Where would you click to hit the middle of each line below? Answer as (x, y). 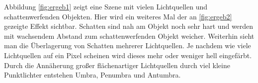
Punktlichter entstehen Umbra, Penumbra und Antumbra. (92, 75)
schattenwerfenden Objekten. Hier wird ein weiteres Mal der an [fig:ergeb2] (118, 16)
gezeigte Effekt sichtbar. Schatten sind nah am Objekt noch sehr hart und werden (129, 26)
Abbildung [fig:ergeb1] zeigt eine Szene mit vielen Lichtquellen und (106, 6)
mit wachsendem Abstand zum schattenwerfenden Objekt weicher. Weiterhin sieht (129, 36)
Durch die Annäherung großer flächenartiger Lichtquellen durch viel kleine (117, 65)
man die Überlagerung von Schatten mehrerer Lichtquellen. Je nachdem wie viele (128, 45)
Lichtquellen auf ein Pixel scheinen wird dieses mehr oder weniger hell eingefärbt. (128, 55)
